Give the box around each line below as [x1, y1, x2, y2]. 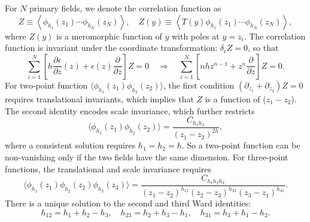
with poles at [171, 29, 220, 42]
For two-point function [5, 78, 88, 91]
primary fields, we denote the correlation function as [29, 2, 221, 14]
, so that [247, 41, 279, 54]
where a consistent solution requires [5, 139, 136, 151]
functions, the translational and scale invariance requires [5, 162, 212, 175]
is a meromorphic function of [56, 29, 162, 42]
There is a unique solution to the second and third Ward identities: [5, 197, 251, 209]
